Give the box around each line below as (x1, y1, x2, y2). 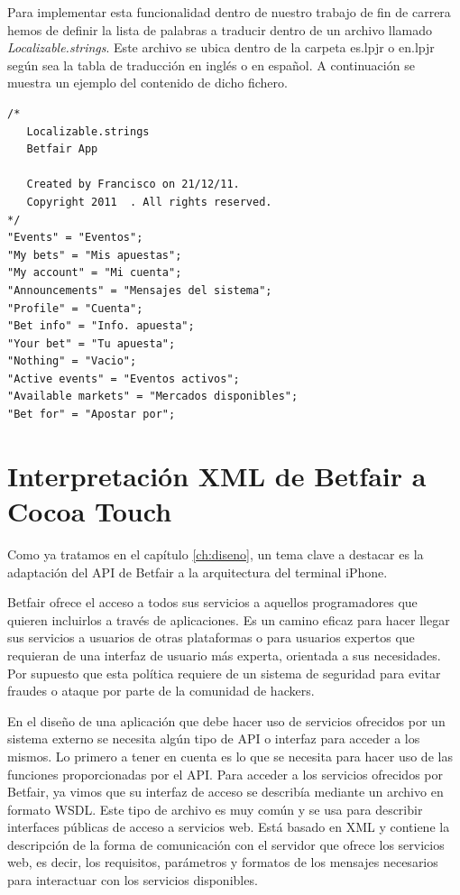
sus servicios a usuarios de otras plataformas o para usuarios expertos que (7, 628, 415, 647)
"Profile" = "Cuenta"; (7, 301, 143, 315)
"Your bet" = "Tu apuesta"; (7, 337, 176, 350)
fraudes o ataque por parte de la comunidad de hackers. (7, 681, 315, 700)
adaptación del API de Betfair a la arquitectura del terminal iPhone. (7, 562, 388, 581)
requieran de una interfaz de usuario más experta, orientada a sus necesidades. (7, 645, 441, 664)
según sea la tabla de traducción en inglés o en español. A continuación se (7, 55, 415, 74)
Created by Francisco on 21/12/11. (26, 178, 240, 191)
